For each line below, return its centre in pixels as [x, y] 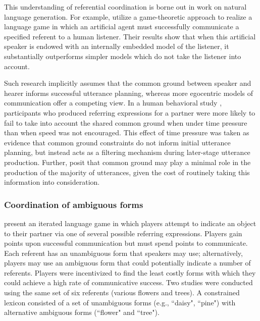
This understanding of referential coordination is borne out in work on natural [125, 7]
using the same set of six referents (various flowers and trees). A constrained [122, 292]
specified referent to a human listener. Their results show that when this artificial [130, 36]
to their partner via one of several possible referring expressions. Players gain [123, 233]
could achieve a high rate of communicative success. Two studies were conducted [128, 282]
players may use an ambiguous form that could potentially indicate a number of [127, 263]
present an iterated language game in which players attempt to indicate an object [130, 223]
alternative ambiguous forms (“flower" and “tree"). [82, 312]
